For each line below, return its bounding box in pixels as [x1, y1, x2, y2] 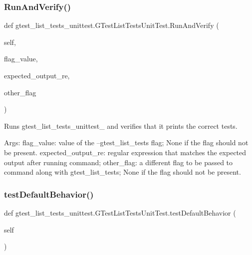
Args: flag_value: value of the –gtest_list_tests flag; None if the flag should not [4, 137, 249, 148]
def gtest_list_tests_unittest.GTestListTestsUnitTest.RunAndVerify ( [4, 20, 219, 30]
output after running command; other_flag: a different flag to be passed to [4, 157, 233, 167]
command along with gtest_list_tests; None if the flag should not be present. [4, 167, 241, 177]
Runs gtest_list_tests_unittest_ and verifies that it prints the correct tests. [4, 120, 238, 131]
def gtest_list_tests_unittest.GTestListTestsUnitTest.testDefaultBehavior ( [4, 207, 236, 218]
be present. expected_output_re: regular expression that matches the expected [4, 147, 247, 157]
